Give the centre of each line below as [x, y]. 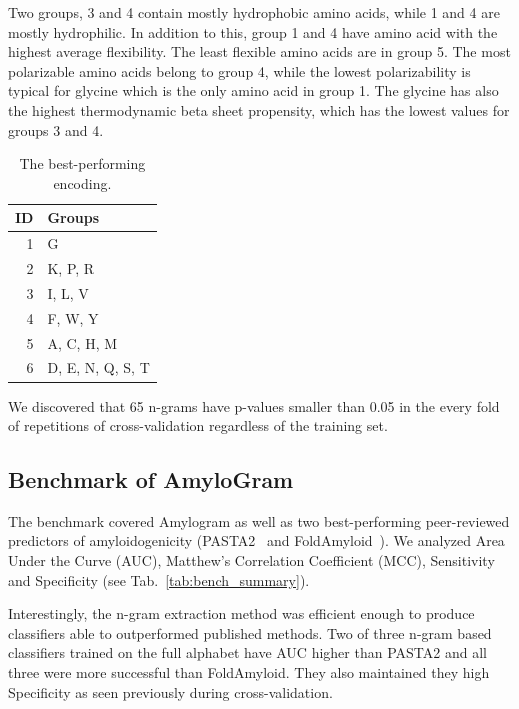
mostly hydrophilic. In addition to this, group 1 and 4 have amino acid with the [253, 31]
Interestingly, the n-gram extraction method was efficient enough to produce [241, 613]
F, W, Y [73, 317]
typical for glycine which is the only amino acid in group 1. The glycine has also [253, 90]
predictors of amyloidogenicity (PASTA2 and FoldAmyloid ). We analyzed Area [256, 540]
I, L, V [68, 292]
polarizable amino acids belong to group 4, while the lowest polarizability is [239, 70]
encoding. [82, 182]
